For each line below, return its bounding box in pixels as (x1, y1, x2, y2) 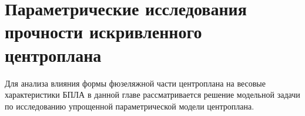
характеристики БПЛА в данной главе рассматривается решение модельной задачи (5, 88, 300, 101)
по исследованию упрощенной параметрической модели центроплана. (5, 100, 254, 112)
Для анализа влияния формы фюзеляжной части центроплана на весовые (5, 77, 266, 89)
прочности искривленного (5, 19, 202, 44)
